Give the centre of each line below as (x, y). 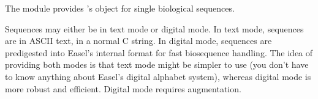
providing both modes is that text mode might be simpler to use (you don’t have (157, 64)
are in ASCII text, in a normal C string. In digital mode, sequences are (138, 41)
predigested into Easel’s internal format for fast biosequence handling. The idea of (159, 52)
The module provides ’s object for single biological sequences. (120, 8)
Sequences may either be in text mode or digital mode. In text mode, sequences (154, 28)
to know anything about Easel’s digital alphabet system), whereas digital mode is (158, 76)
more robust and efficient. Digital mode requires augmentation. (123, 88)
